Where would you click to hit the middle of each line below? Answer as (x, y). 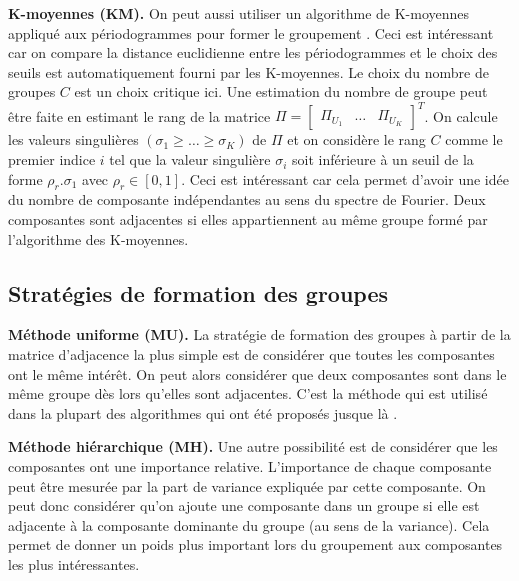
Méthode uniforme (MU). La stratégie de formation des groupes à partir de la (259, 334)
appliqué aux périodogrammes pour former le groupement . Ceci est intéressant (251, 32)
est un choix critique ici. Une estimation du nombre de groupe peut (281, 91)
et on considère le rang (356, 139)
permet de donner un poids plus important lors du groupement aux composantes (255, 544)
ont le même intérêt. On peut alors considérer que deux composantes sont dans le (257, 373)
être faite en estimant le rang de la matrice (139, 115)
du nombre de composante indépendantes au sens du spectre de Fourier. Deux (247, 199)
